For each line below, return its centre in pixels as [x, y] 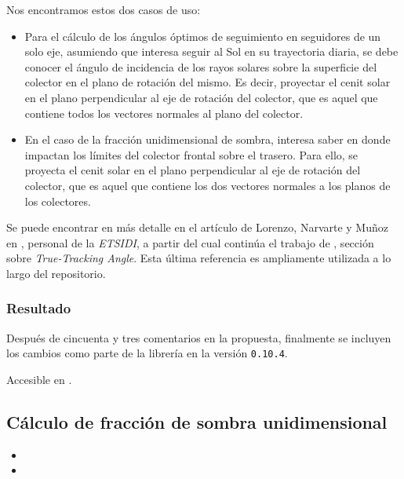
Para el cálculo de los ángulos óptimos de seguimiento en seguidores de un [203, 36]
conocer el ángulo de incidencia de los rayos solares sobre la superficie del [201, 66]
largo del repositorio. [56, 273]
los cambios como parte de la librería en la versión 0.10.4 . [147, 353]
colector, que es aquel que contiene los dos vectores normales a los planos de [207, 185]
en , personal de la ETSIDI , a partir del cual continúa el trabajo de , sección [190, 242]
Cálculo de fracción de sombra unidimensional [197, 421]
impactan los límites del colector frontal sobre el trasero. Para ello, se [191, 154]
